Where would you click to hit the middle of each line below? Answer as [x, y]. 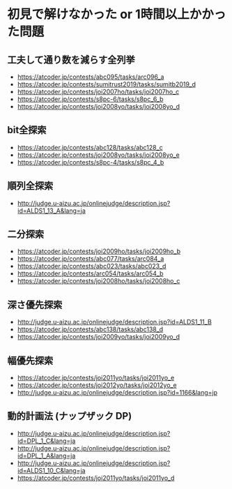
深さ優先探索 [35, 304]
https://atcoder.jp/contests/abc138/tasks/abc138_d [90, 329]
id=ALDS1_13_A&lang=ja [51, 211]
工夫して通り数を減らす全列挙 [71, 60]
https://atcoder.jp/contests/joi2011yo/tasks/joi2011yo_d [96, 478]
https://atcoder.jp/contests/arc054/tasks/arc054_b [90, 273]
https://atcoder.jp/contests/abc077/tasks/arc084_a [91, 259]
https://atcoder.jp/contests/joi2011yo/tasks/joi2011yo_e [96, 378]
